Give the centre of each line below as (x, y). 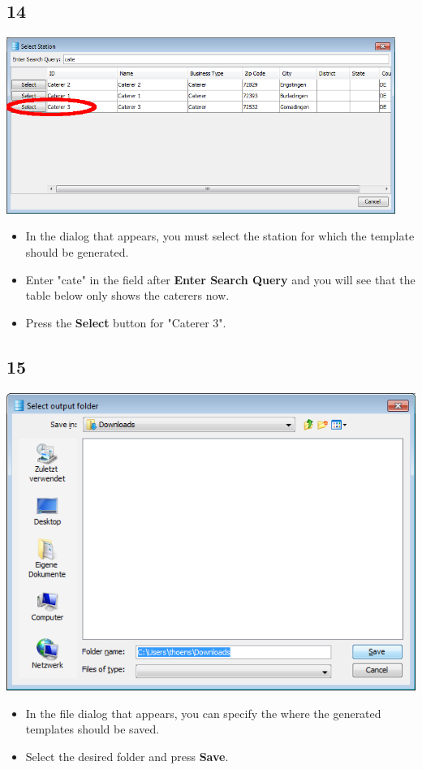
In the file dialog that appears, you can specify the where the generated (203, 713)
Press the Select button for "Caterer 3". (126, 322)
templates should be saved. (93, 729)
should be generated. (77, 252)
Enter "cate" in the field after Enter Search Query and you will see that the (220, 279)
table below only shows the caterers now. (127, 295)
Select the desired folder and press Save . (127, 756)
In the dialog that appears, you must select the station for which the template (220, 236)
